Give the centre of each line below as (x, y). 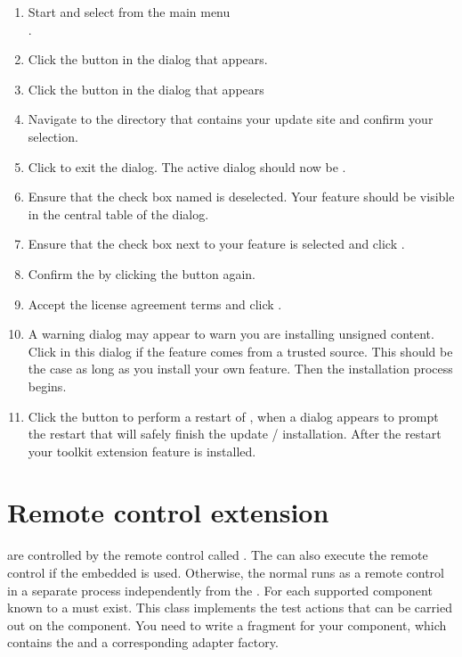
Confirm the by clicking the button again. (142, 273)
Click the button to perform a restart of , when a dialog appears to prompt (233, 416)
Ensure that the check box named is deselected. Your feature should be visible (241, 197)
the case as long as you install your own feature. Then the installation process (240, 369)
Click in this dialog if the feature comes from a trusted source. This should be (240, 351)
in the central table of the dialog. (118, 214)
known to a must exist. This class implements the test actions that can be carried (230, 608)
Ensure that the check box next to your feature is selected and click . (216, 244)
